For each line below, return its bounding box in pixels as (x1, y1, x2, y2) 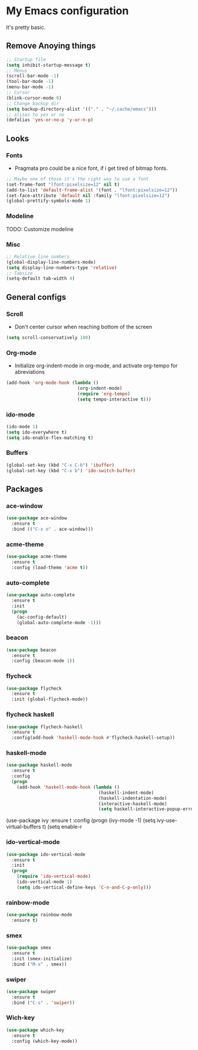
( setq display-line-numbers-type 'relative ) (6, 264, 117, 270)
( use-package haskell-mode (6, 762, 72, 768)
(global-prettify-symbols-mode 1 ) (6, 198, 91, 204)
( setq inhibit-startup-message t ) (6, 62, 91, 68)
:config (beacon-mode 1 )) (11, 658, 75, 664)
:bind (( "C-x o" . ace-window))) (11, 526, 94, 532)
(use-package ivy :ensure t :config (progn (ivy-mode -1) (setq (6, 817, 156, 824)
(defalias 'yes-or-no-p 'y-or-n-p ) (6, 117, 94, 123)
